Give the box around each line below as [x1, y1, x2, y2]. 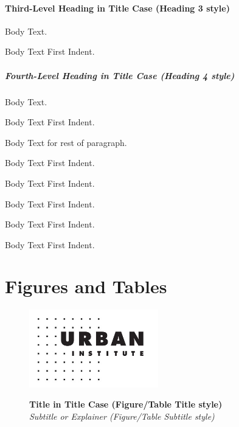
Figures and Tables [5, 274, 167, 299]
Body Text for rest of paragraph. [5, 136, 127, 148]
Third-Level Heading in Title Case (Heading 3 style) [5, 1, 230, 14]
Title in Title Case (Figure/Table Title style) [29, 398, 223, 411]
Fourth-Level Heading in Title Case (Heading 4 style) [5, 69, 235, 82]
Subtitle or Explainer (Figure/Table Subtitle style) [29, 409, 215, 422]
